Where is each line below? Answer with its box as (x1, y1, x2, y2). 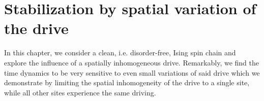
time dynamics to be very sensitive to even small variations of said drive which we (4, 67, 260, 78)
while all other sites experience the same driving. (4, 87, 156, 97)
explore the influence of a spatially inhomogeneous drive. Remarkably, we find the (4, 57, 259, 68)
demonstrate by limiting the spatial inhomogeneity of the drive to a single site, (4, 77, 250, 88)
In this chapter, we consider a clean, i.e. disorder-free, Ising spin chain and (4, 47, 236, 58)
